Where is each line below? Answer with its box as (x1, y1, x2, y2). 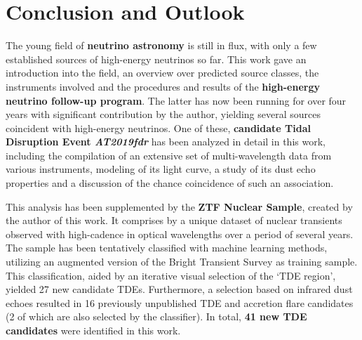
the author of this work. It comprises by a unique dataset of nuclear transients (6, 213, 342, 228)
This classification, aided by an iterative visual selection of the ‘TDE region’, (6, 268, 336, 282)
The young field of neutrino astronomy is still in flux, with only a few (6, 38, 317, 53)
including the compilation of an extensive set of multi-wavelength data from (6, 148, 332, 162)
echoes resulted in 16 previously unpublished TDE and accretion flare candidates (6, 295, 354, 310)
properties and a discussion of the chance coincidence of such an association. (6, 176, 334, 190)
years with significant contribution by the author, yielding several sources (6, 107, 321, 122)
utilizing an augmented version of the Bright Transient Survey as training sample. (6, 254, 358, 269)
